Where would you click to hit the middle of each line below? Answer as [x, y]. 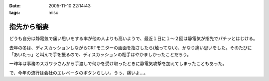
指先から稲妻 [29, 27]
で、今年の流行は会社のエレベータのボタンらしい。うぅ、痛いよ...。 [79, 73]
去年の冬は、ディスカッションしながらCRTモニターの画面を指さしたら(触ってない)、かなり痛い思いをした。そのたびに [131, 47]
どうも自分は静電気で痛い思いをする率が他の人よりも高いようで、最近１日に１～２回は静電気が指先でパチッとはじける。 [133, 39]
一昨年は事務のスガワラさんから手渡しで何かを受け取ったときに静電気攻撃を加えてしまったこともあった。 [118, 64]
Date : [15, 6]
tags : [15, 13]
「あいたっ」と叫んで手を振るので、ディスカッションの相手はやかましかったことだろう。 [100, 55]
